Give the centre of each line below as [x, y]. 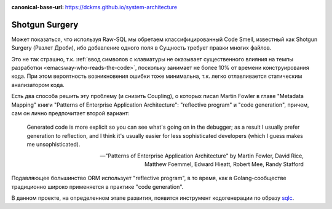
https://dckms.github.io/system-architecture [121, 7]
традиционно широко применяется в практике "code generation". [97, 186]
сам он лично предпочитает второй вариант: [70, 113]
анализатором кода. [38, 85]
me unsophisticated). [53, 145]
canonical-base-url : [38, 7]
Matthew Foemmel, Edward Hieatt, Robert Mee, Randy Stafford [224, 164]
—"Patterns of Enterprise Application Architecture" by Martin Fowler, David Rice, [202, 156]
